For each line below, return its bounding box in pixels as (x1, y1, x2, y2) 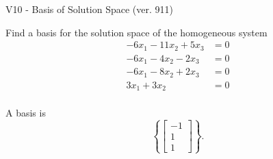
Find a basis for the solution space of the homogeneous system (5, 25, 268, 39)
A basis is (5, 106, 46, 120)
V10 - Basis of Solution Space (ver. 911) (5, 2, 173, 16)
